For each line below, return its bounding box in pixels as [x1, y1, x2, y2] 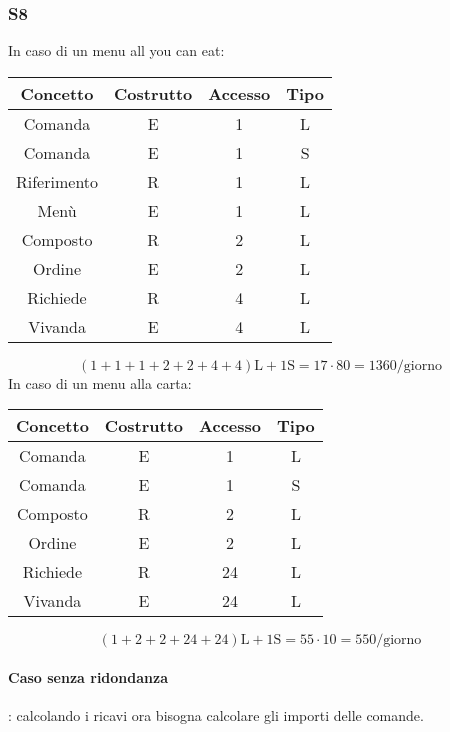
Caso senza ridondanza [8, 667, 168, 687]
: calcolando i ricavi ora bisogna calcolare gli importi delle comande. [8, 705, 424, 726]
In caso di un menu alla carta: [8, 372, 192, 393]
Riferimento [16, 169, 99, 193]
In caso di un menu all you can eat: [8, 40, 225, 61]
